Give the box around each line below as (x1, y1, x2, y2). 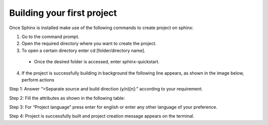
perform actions (21, 77, 55, 83)
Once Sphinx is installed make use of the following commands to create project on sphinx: (9, 25, 194, 31)
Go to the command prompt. (21, 34, 79, 40)
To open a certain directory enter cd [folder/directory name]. (21, 47, 146, 53)
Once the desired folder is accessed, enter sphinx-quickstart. (34, 59, 160, 65)
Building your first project (9, 7, 117, 18)
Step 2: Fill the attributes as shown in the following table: (9, 95, 125, 101)
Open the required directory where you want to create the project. (21, 41, 157, 46)
